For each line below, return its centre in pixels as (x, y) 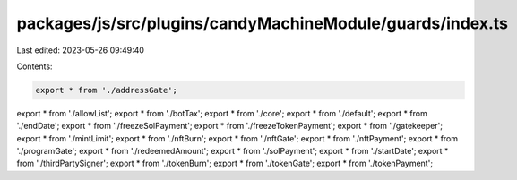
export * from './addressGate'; (107, 90)
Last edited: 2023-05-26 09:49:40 (81, 50)
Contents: (34, 66)
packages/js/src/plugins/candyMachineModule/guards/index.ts (263, 23)
